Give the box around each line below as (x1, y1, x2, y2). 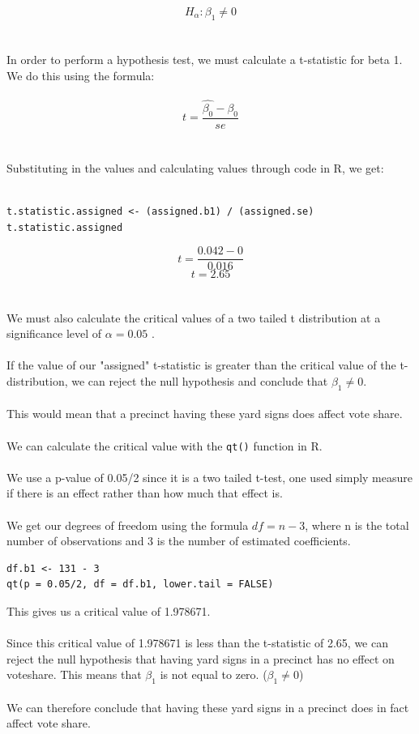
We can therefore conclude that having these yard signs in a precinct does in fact (6, 698, 409, 715)
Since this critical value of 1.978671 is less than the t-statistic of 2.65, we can (6, 634, 389, 651)
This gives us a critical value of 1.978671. (6, 602, 211, 619)
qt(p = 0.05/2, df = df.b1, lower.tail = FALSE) (6, 578, 274, 591)
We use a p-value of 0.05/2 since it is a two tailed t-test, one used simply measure (6, 468, 413, 485)
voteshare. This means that (6, 666, 142, 683)
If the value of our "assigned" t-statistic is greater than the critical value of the (6, 356, 396, 373)
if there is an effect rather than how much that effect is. (6, 484, 283, 501)
